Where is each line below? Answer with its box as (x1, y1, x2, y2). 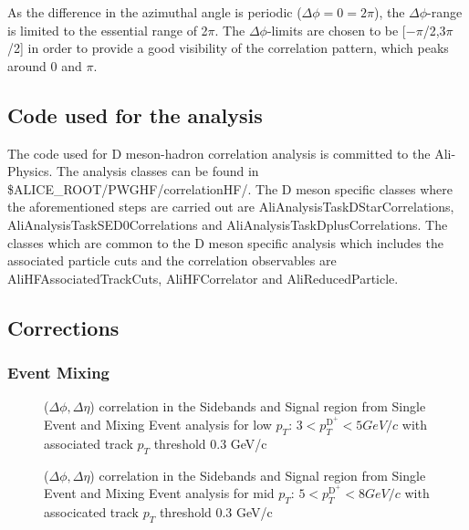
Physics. (7, 161, 53, 181)
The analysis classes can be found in (57, 161, 259, 181)
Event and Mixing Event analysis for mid (44, 483, 275, 503)
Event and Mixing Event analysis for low (44, 414, 272, 433)
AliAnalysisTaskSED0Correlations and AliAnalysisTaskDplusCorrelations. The (7, 214, 448, 234)
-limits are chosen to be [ (266, 20, 406, 39)
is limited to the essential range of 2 (7, 20, 208, 39)
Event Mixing (7, 361, 109, 384)
